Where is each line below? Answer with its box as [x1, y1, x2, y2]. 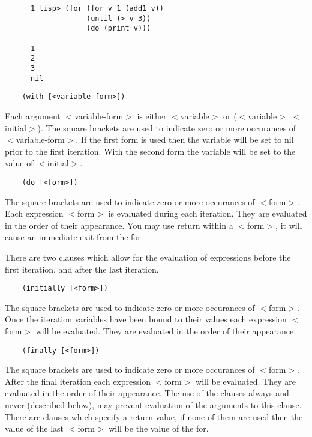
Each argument [5, 109, 61, 122]
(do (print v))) [86, 24, 151, 33]
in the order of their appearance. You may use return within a [5, 218, 233, 231]
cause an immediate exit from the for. [5, 231, 143, 243]
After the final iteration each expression [5, 375, 151, 387]
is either [137, 109, 167, 122]
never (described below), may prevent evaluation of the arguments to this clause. [5, 398, 302, 411]
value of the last [5, 422, 64, 435]
